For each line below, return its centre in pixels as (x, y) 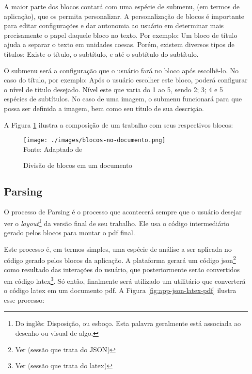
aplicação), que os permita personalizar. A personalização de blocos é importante (124, 16)
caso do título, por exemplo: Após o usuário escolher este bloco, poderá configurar (126, 80)
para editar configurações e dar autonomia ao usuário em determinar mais (114, 25)
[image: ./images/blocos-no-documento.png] (94, 140)
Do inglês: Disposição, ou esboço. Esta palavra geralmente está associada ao (128, 323)
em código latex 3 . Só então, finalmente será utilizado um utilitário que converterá (125, 280)
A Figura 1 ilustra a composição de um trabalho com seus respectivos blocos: (118, 124)
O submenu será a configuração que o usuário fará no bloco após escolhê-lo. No (121, 70)
